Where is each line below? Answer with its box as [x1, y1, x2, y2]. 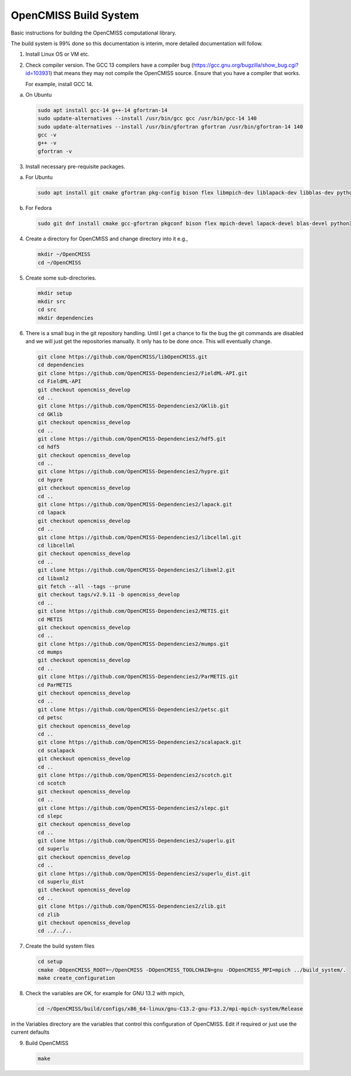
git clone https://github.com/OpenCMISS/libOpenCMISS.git [37, 353, 208, 360]
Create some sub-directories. [25, 274, 97, 281]
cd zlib [37, 911, 60, 918]
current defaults [11, 1029, 50, 1036]
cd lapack [37, 509, 66, 516]
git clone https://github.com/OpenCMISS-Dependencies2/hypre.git [37, 468, 229, 475]
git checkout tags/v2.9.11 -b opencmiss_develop [37, 591, 180, 598]
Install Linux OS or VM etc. [25, 50, 90, 58]
